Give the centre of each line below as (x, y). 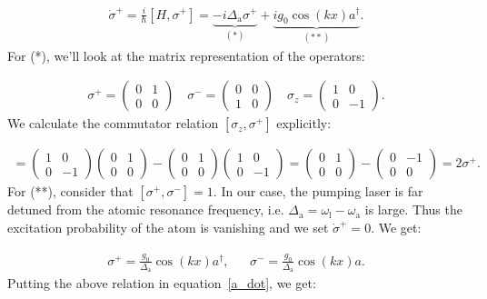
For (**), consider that (70, 191)
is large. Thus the (413, 209)
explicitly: (304, 123)
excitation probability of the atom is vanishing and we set (168, 228)
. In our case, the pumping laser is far (318, 191)
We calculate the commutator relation (113, 123)
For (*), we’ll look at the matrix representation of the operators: (186, 55)
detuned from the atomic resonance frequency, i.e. (146, 209)
